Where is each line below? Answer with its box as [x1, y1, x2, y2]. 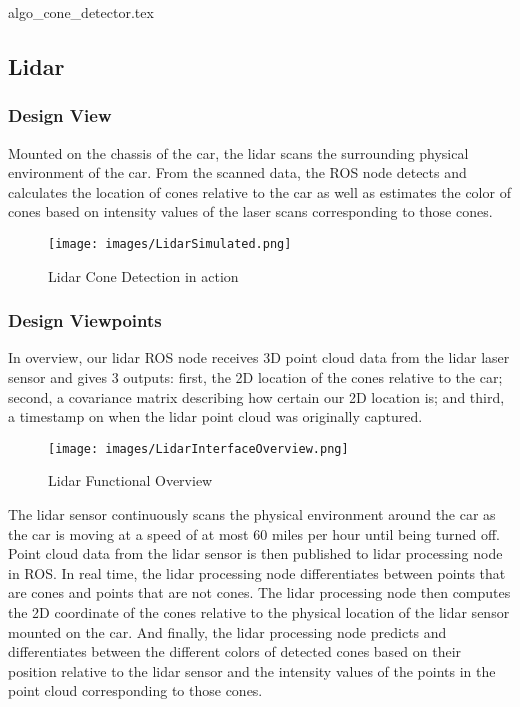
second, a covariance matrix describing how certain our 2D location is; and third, [8, 386, 505, 407]
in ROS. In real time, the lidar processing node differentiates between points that [8, 562, 506, 583]
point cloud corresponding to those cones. [8, 680, 263, 701]
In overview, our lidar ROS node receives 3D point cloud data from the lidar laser [8, 347, 510, 368]
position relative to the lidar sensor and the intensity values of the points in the [8, 660, 496, 681]
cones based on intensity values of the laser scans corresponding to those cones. [8, 201, 493, 222]
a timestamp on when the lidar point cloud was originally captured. [8, 406, 423, 427]
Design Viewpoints [8, 308, 162, 333]
